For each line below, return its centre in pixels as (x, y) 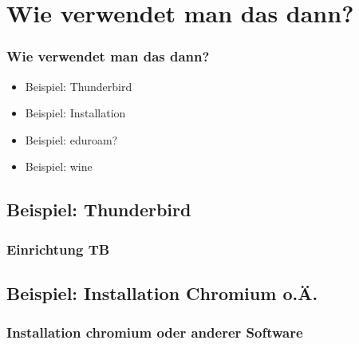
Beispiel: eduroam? (71, 139)
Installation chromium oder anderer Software (155, 332)
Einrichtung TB (58, 249)
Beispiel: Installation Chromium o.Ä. (162, 293)
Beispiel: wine (59, 166)
